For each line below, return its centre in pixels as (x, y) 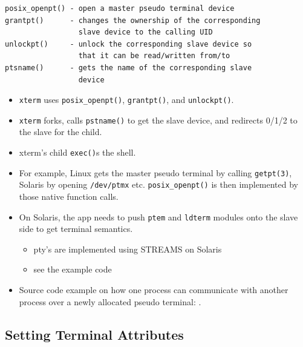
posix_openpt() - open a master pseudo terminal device (120, 8)
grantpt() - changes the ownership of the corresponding (133, 20)
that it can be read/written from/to (154, 56)
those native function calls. (69, 197)
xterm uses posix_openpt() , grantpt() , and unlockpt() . (126, 100)
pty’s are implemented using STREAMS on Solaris (128, 249)
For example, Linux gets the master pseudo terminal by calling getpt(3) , (155, 172)
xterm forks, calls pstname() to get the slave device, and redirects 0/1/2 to (158, 120)
